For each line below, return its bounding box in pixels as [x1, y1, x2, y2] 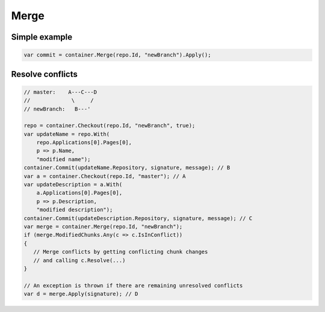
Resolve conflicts [11, 69, 78, 79]
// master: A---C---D [23, 88, 97, 96]
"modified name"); [36, 156, 91, 162]
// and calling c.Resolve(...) [33, 257, 126, 264]
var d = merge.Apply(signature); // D [23, 290, 138, 298]
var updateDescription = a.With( [23, 181, 123, 188]
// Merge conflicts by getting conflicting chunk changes [33, 248, 208, 255]
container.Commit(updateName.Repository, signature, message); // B [23, 164, 231, 171]
